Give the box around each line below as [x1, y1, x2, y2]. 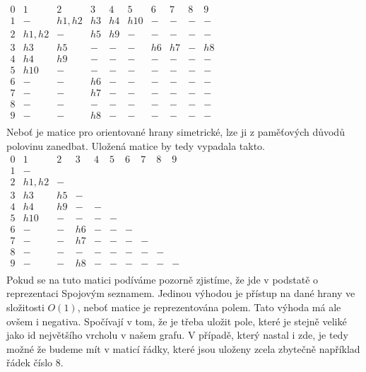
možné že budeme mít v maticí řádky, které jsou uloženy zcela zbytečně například [6, 341, 360, 356]
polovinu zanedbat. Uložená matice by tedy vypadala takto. [6, 138, 265, 153]
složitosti [6, 300, 45, 315]
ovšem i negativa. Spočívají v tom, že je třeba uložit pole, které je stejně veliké [6, 313, 347, 328]
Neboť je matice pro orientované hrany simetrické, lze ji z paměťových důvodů [6, 124, 345, 139]
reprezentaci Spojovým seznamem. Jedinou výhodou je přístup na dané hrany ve [6, 286, 355, 301]
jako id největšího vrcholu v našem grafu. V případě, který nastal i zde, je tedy [6, 327, 348, 342]
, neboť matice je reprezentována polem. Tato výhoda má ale [77, 300, 341, 315]
